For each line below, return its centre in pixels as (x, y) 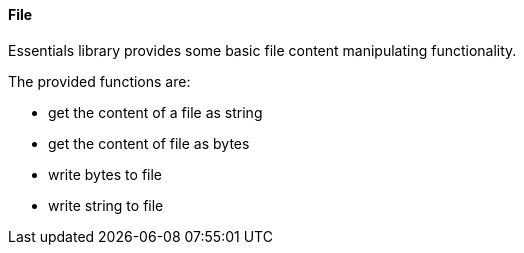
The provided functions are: (99, 81)
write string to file (106, 205)
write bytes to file (105, 174)
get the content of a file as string (155, 112)
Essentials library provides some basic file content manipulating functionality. (262, 50)
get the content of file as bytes (149, 143)
